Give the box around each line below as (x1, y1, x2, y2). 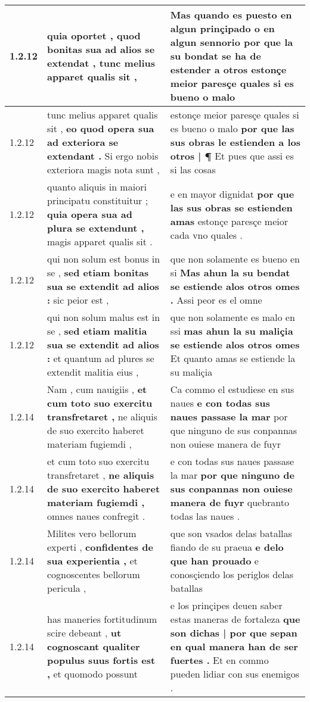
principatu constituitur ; (47, 194, 148, 207)
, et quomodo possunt (47, 667, 138, 681)
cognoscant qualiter (47, 639, 140, 653)
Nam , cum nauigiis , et (47, 382, 147, 396)
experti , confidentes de (47, 540, 153, 554)
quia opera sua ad (47, 207, 132, 221)
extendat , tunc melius (47, 55, 156, 70)
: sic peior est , (47, 293, 109, 307)
